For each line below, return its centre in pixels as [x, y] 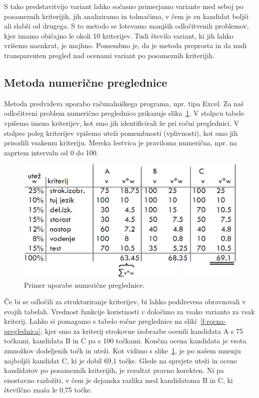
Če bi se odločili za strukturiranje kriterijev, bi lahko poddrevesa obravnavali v [125, 302]
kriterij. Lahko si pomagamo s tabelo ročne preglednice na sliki [100, 321]
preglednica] [22, 331]
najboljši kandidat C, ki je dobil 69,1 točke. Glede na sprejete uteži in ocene [120, 360]
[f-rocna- [213, 321]
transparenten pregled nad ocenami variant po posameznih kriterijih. [109, 55]
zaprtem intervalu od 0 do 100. [51, 152]
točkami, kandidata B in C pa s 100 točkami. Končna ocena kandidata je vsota [125, 341]
